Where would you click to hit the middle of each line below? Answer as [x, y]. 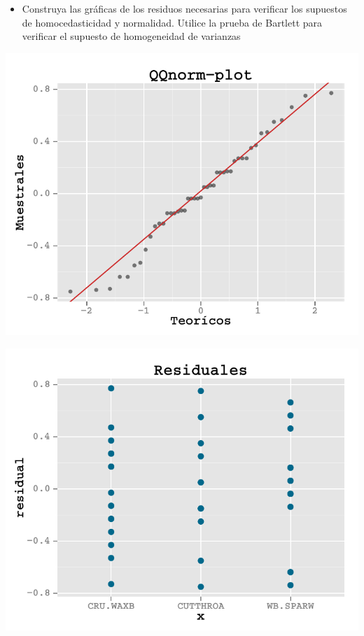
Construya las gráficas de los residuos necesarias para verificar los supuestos [184, 8]
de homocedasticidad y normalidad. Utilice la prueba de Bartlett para [172, 22]
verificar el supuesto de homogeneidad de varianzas [131, 36]
